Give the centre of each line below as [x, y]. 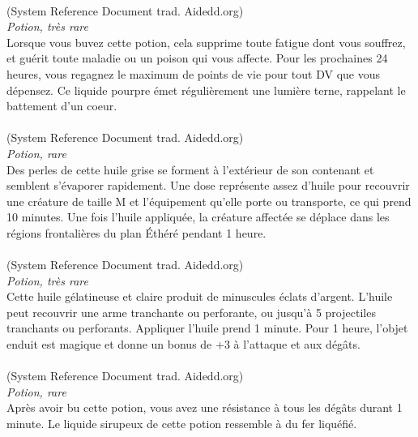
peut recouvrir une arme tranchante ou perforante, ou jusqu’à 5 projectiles [191, 312]
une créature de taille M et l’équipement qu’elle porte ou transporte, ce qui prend [209, 201]
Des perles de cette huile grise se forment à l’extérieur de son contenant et [190, 169]
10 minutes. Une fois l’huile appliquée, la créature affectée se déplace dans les [198, 217]
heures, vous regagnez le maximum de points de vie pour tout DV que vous [194, 73]
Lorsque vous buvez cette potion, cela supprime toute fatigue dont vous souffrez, [206, 42]
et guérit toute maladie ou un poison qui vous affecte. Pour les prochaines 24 [197, 58]
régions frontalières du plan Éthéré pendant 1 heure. [136, 232]
